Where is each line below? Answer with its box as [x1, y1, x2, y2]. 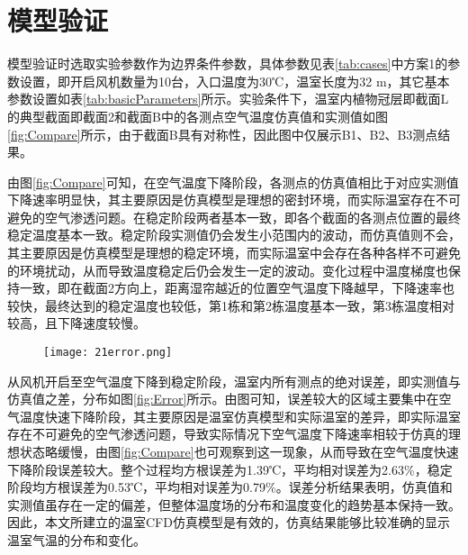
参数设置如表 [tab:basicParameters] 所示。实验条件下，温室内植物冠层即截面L [7, 89, 449, 108]
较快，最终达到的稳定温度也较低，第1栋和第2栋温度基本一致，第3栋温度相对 [7, 296, 454, 314]
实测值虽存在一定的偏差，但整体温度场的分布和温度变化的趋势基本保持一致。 [7, 495, 461, 514]
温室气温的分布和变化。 [7, 531, 146, 550]
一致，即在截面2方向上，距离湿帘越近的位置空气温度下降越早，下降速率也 [19, 278, 454, 297]
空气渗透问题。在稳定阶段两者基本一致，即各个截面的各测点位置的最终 [44, 207, 461, 226]
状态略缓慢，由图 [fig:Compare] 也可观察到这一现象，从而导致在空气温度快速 [19, 442, 459, 461]
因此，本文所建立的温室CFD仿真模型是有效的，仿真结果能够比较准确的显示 [7, 513, 450, 532]
